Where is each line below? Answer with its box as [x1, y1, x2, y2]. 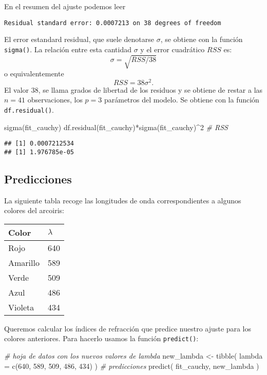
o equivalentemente [4, 68, 64, 79]
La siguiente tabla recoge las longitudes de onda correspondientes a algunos [4, 195, 241, 205]
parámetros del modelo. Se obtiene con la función [104, 94, 259, 105]
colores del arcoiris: [4, 205, 64, 216]
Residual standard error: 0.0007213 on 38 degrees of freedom [4, 19, 221, 27]
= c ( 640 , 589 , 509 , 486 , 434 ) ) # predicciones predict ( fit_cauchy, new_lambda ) [4, 360, 259, 371]
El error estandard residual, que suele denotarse [4, 34, 155, 45]
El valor [4, 84, 29, 95]
